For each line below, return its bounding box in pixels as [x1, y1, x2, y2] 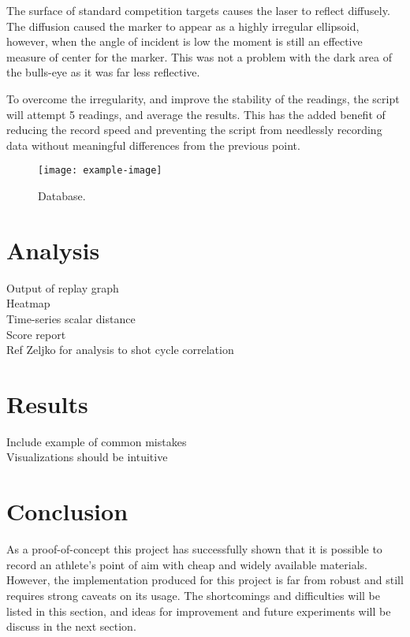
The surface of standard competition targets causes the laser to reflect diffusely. [6, 2, 390, 18]
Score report [6, 326, 66, 342]
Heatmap [6, 295, 50, 311]
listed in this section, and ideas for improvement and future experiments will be [6, 602, 391, 619]
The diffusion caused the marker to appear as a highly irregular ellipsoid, [6, 17, 360, 34]
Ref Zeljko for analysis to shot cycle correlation [6, 341, 234, 358]
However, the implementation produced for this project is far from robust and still [6, 572, 404, 588]
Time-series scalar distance [6, 310, 136, 326]
